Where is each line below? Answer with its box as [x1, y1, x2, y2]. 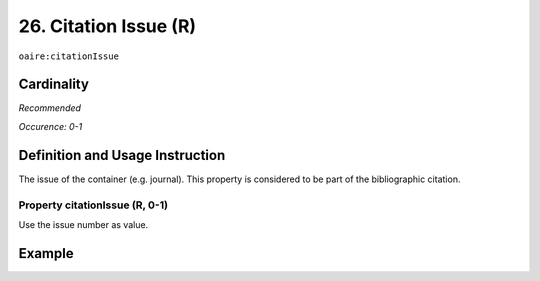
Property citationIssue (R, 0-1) [18, 198, 169, 212]
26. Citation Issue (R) [18, 15, 197, 37]
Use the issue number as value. [18, 218, 149, 230]
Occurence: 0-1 [18, 120, 83, 132]
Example [18, 245, 74, 262]
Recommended [18, 102, 82, 114]
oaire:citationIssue [18, 50, 120, 62]
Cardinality [18, 76, 90, 93]
